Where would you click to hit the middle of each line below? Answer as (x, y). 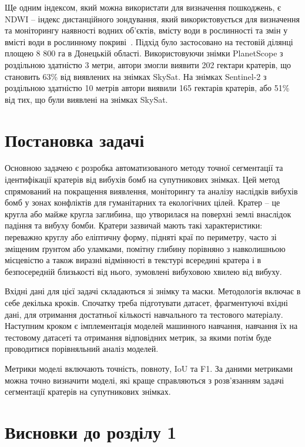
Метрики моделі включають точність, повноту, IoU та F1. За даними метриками (149, 368)
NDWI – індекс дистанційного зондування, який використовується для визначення (152, 19)
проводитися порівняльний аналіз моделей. (82, 349)
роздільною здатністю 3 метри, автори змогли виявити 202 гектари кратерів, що (148, 64)
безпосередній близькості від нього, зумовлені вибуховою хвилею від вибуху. (143, 271)
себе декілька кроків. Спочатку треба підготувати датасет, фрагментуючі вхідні (146, 303)
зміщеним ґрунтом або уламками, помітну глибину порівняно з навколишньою (145, 248)
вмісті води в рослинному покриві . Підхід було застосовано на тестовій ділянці (149, 41)
